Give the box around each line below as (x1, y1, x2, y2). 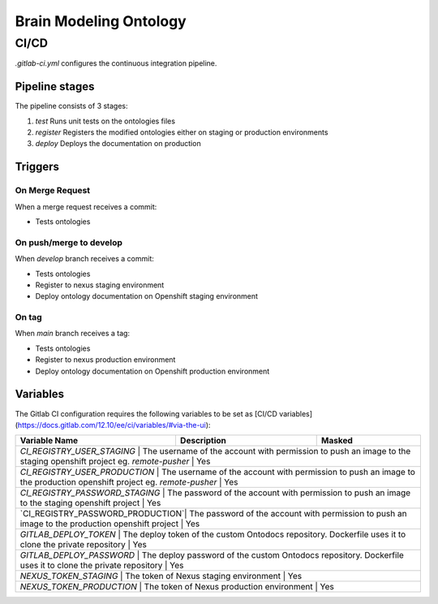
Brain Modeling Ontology (15, 12, 187, 30)
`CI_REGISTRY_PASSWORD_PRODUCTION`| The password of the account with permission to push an (19, 508, 407, 520)
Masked (320, 435, 353, 447)
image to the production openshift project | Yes (19, 518, 200, 529)
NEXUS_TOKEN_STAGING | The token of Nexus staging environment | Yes (19, 571, 303, 582)
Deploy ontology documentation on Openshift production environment (35, 366, 270, 376)
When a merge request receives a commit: (15, 201, 157, 211)
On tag (15, 312, 42, 323)
